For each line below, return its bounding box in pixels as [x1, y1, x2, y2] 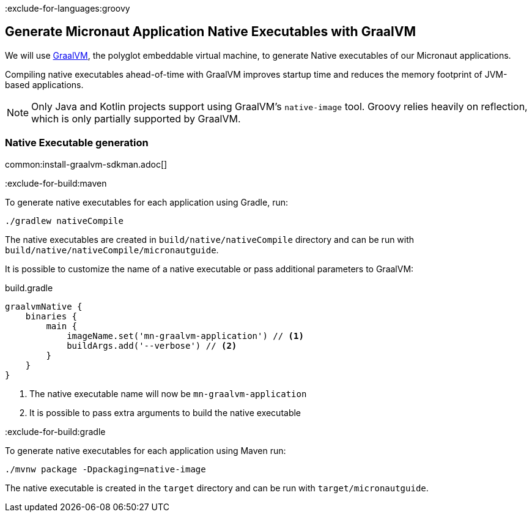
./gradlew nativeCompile [5, 215, 124, 226]
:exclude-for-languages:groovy [5, 3, 130, 13]
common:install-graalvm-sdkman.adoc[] [5, 158, 168, 169]
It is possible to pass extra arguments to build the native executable [29, 407, 301, 418]
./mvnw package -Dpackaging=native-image [5, 464, 206, 474]
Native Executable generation [5, 136, 149, 149]
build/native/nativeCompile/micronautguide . [5, 244, 219, 255]
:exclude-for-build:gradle [5, 426, 106, 437]
